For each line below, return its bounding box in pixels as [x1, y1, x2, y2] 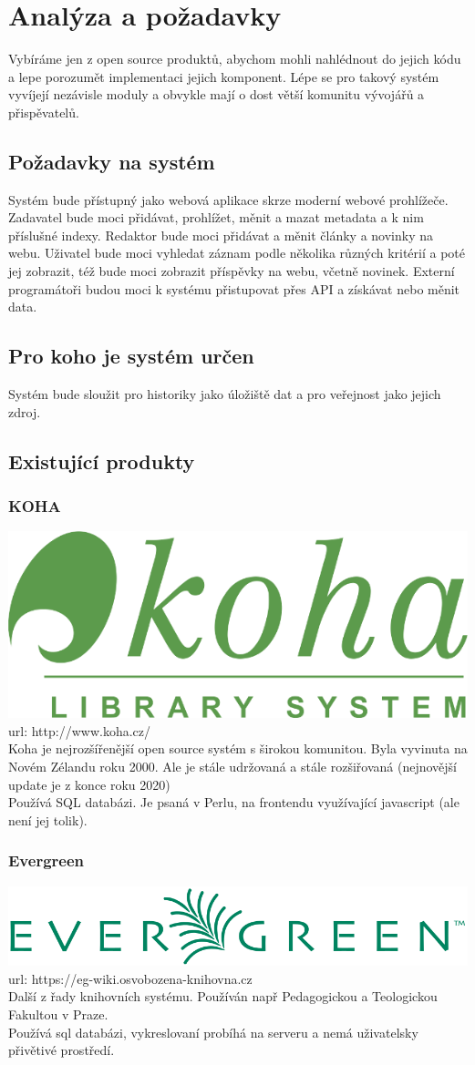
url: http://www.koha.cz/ [8, 721, 151, 740]
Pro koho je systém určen [8, 342, 254, 370]
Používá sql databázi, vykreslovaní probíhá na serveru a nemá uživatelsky [8, 1022, 418, 1041]
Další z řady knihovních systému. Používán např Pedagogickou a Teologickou [8, 987, 438, 1006]
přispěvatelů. [8, 102, 79, 121]
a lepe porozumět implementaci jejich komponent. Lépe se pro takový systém [8, 67, 439, 86]
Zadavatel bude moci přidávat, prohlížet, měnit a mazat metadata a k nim [8, 208, 424, 227]
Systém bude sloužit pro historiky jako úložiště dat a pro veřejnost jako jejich [8, 384, 441, 404]
